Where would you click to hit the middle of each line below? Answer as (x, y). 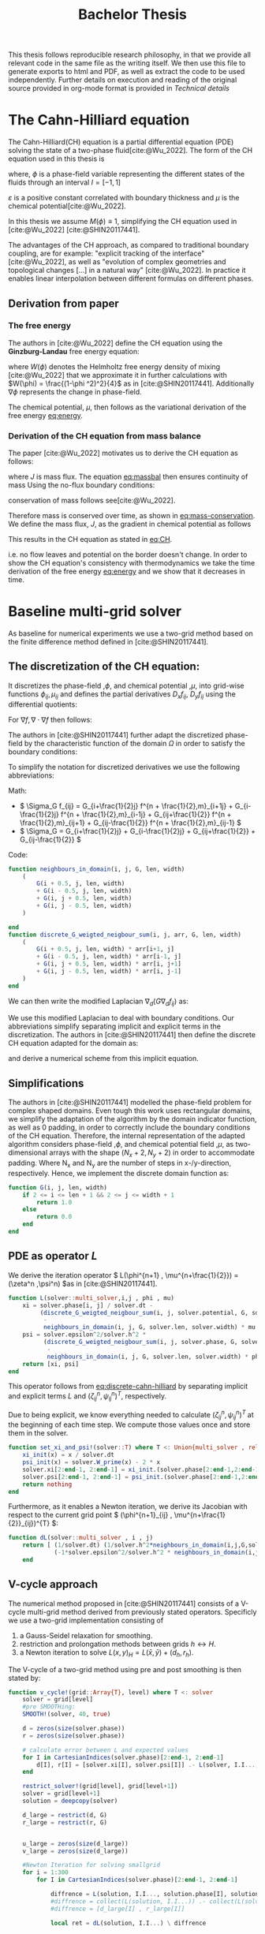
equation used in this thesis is (56, 159)
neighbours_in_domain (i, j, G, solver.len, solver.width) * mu (149, 1327)
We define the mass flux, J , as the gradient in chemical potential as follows (130, 524)
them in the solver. (38, 1433)
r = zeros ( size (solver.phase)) (74, 1736)
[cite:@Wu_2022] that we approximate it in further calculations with (118, 375)
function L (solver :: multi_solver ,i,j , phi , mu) (91, 1298)
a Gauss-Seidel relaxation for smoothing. (86, 1635)
